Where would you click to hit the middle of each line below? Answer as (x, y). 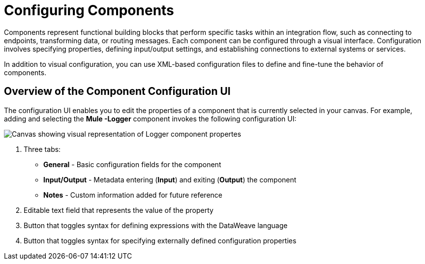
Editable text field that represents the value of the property (119, 210)
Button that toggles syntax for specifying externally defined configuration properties (160, 240)
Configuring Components (89, 10)
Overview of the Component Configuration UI (117, 91)
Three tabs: (42, 149)
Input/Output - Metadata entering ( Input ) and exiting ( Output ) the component (170, 179)
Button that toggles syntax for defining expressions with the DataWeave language (156, 225)
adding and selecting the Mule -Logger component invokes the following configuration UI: (150, 118)
